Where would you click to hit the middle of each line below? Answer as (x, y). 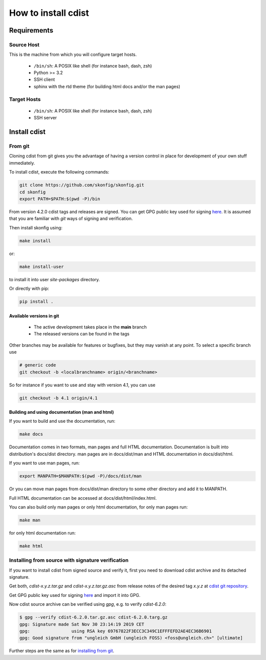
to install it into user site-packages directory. (55, 279)
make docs (31, 434)
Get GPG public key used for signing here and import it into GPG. (75, 595)
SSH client (44, 79)
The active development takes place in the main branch (90, 327)
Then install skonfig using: (36, 227)
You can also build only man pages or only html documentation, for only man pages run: (99, 507)
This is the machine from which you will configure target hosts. (73, 55)
